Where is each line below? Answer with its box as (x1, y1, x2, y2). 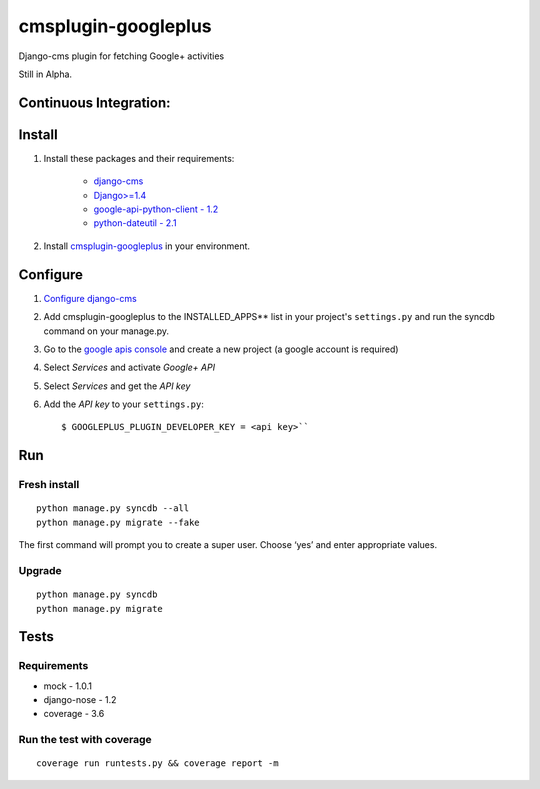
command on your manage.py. (43, 325, 170, 337)
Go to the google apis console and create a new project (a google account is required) (43, 343, 399, 355)
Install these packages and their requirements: (43, 152, 235, 164)
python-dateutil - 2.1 (93, 217, 177, 229)
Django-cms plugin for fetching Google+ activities (18, 50, 225, 62)
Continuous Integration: (18, 94, 171, 111)
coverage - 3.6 (43, 708, 105, 720)
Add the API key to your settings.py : (43, 398, 204, 410)
